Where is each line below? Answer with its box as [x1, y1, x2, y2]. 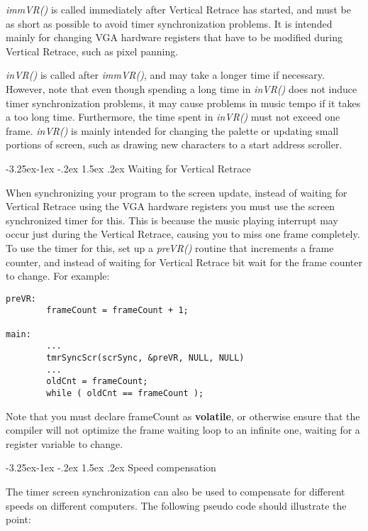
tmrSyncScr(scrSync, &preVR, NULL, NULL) [46, 352, 245, 363]
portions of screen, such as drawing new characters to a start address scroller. [6, 137, 342, 152]
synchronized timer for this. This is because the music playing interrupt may [6, 212, 338, 227]
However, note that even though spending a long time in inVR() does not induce [6, 81, 357, 96]
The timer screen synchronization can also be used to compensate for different [6, 483, 345, 498]
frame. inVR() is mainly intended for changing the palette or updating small [6, 123, 339, 138]
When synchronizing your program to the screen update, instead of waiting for [6, 185, 347, 199]
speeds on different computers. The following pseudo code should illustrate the [6, 498, 347, 513]
